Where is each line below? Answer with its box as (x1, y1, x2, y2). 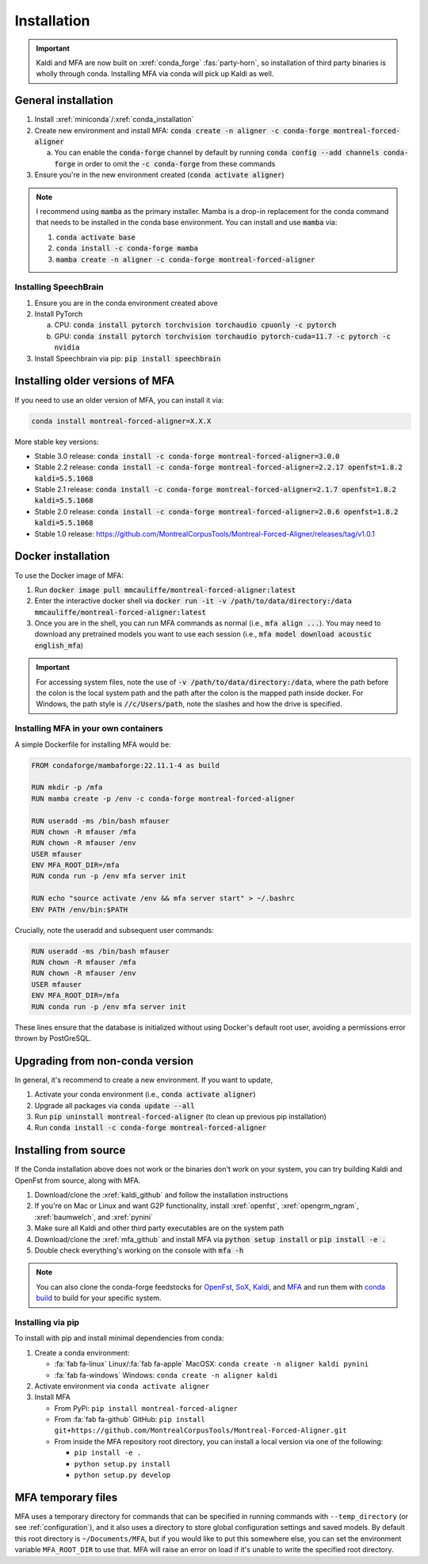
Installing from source (14, 1144, 126, 1157)
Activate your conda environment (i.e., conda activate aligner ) (34, 1090, 256, 1099)
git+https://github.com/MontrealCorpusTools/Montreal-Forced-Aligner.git (54, 1426, 348, 1435)
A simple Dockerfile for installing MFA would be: (14, 740, 171, 749)
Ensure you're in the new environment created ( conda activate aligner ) (34, 170, 285, 180)
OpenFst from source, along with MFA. (14, 1176, 141, 1185)
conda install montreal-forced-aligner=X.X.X (31, 416, 212, 426)
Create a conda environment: (34, 1348, 130, 1357)
